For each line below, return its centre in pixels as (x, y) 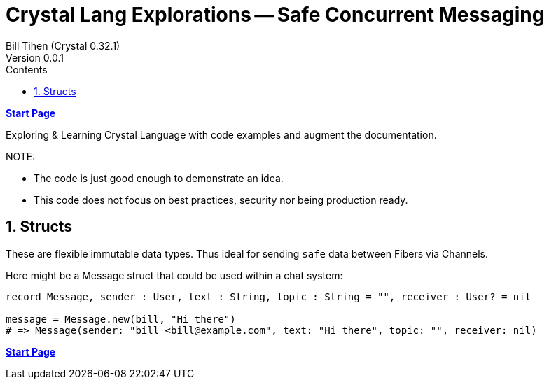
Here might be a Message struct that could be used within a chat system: (174, 275)
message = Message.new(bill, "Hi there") (121, 319)
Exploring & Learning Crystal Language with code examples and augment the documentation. (221, 134)
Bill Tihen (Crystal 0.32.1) (63, 45)
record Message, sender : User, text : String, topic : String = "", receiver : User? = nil (269, 296)
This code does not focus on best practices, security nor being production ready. (221, 199)
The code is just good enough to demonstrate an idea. (159, 178)
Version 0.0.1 (35, 57)
